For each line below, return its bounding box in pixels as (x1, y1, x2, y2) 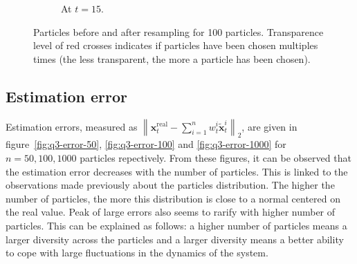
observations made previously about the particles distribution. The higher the (6, 178, 335, 192)
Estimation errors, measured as (6, 119, 138, 133)
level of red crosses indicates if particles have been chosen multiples (33, 38, 318, 53)
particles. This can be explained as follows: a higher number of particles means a (6, 218, 347, 232)
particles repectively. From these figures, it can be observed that (80, 150, 351, 164)
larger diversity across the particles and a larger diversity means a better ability (6, 232, 344, 246)
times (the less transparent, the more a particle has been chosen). (33, 51, 311, 66)
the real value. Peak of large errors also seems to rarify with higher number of (6, 205, 336, 219)
